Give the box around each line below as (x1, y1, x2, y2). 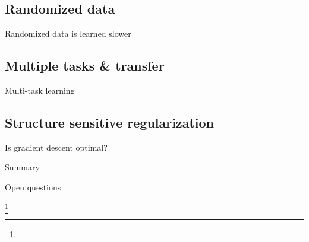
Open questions (5, 180, 61, 193)
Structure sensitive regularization (5, 113, 214, 131)
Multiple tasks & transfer (5, 56, 165, 75)
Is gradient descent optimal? (5, 141, 108, 153)
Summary (5, 161, 40, 173)
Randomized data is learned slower (5, 27, 131, 40)
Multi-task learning (5, 84, 75, 96)
